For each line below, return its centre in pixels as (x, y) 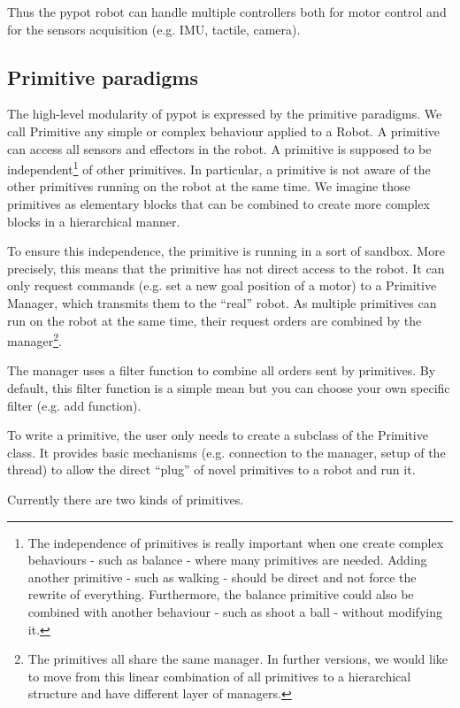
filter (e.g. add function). (74, 405)
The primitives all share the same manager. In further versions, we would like (238, 659)
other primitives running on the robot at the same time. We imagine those (209, 186)
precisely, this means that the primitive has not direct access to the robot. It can (226, 268)
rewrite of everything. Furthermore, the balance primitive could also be (221, 594)
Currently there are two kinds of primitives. (126, 499)
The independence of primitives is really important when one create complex (236, 542)
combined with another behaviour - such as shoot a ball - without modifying (235, 611)
